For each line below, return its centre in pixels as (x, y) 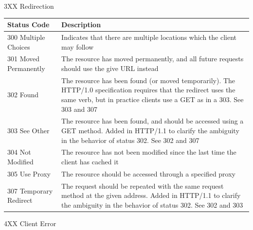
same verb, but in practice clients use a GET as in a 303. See (153, 99)
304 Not (19, 152)
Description (81, 25)
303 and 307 (79, 109)
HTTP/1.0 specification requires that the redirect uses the (148, 90)
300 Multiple (26, 37)
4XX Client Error (30, 223)
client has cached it (90, 162)
